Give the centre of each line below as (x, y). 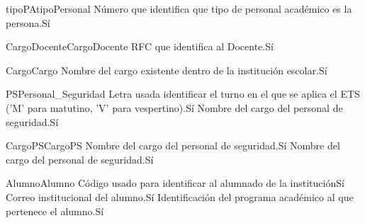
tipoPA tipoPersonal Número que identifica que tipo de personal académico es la (179, 8)
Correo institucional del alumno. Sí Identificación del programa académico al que (180, 196)
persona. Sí (28, 22)
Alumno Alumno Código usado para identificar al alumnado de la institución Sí (175, 183)
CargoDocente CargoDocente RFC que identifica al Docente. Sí (140, 46)
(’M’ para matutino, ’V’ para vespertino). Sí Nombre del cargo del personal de (174, 107)
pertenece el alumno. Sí (55, 211)
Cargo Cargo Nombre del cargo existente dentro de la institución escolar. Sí (167, 70)
